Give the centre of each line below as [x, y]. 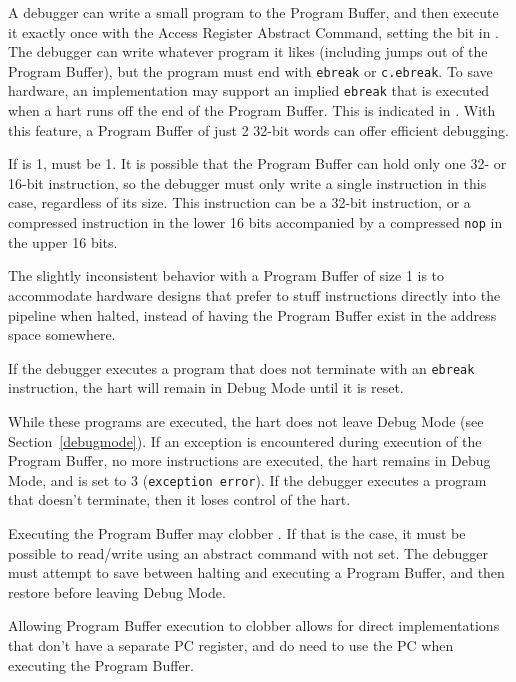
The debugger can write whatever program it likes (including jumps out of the [248, 51]
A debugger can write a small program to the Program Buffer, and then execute [253, 12]
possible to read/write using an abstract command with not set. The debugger [248, 552]
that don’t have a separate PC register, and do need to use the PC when [231, 644]
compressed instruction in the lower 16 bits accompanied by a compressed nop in [255, 222]
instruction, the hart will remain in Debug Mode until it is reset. [206, 387]
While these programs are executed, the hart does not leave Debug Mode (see [246, 420]
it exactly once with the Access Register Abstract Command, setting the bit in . [253, 31]
